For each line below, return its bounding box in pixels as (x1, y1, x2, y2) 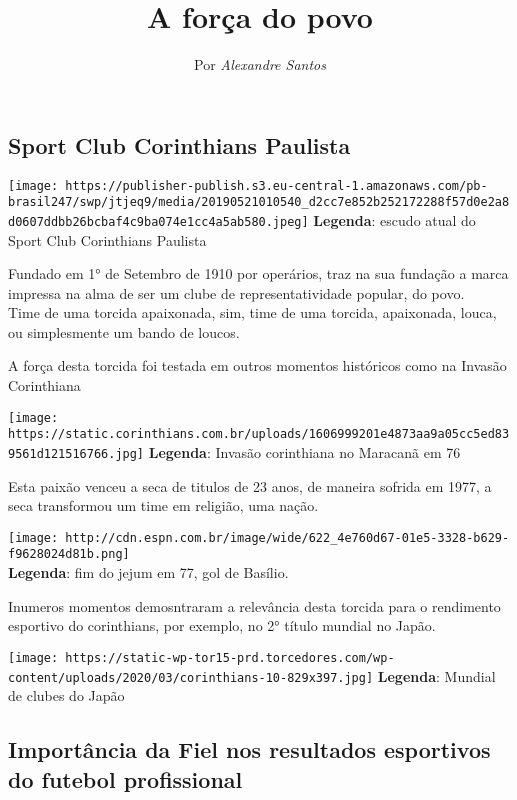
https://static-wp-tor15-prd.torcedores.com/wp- (65, 650, 395, 665)
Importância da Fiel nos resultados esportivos (8, 734, 491, 765)
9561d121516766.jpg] (8, 446, 145, 461)
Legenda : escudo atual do (313, 209, 476, 230)
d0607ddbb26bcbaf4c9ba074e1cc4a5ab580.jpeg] (8, 214, 309, 229)
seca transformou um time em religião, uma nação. (8, 495, 319, 516)
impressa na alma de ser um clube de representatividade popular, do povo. (8, 282, 465, 303)
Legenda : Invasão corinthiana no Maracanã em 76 (148, 441, 461, 462)
